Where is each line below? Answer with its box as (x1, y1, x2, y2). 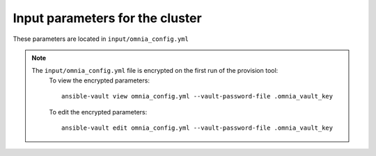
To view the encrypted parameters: (49, 76, 150, 85)
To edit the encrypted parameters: (49, 107, 148, 116)
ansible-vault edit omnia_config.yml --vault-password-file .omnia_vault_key (61, 123, 334, 132)
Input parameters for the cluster (13, 10, 202, 26)
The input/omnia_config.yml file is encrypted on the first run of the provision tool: (31, 67, 279, 75)
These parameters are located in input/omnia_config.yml (13, 35, 189, 43)
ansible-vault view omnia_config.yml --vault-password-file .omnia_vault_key (61, 92, 334, 101)
